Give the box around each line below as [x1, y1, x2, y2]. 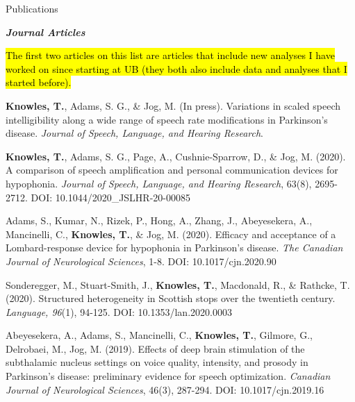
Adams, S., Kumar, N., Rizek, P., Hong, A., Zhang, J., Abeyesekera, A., [6, 213, 313, 228]
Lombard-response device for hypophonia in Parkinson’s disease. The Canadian [6, 240, 343, 255]
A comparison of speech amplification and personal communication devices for [6, 162, 338, 177]
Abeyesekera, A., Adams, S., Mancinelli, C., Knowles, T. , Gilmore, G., [6, 328, 313, 342]
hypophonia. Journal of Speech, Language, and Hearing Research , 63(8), [6, 176, 312, 190]
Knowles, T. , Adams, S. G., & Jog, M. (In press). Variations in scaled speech [6, 98, 340, 112]
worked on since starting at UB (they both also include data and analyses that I [6, 61, 347, 76]
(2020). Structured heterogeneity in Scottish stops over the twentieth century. [6, 291, 336, 305]
